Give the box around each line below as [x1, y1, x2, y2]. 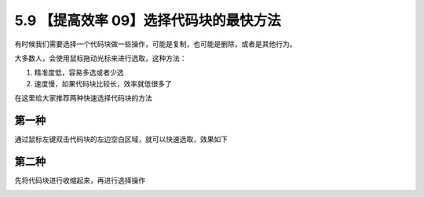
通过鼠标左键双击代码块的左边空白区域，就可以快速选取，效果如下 [14, 134, 228, 144]
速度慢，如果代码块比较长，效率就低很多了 [34, 78, 172, 88]
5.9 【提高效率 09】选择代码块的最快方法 [14, 12, 282, 29]
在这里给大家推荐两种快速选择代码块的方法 [14, 93, 152, 103]
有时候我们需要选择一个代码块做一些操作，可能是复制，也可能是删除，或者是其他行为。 [14, 39, 297, 49]
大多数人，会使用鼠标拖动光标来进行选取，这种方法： [14, 53, 187, 63]
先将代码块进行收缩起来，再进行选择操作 [14, 175, 145, 184]
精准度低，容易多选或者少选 [34, 67, 124, 78]
